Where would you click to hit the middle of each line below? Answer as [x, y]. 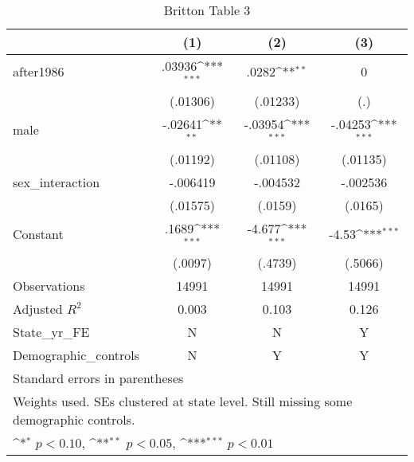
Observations [49, 286]
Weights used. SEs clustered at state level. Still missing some [183, 401]
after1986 [39, 72]
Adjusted [38, 309]
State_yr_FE [51, 332]
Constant [38, 233]
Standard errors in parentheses [98, 378]
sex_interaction [57, 182]
